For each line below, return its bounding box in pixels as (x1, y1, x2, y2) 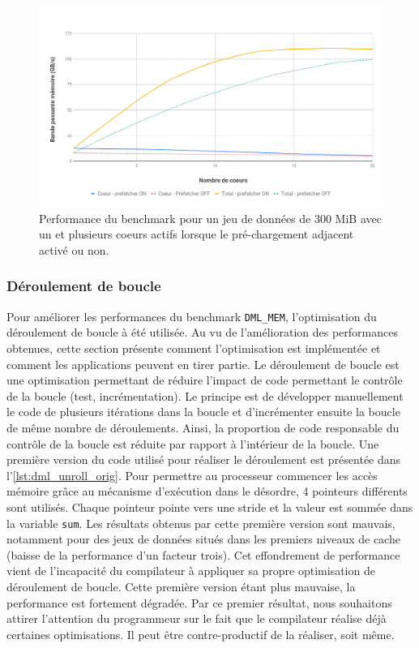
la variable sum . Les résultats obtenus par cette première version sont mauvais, (6, 514, 395, 531)
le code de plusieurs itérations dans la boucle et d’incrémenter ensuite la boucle (6, 403, 400, 420)
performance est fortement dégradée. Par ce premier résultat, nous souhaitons (6, 594, 392, 611)
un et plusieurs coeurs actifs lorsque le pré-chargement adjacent (39, 225, 354, 242)
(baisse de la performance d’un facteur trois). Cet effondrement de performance (6, 546, 400, 563)
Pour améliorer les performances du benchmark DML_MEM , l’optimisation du (6, 307, 377, 324)
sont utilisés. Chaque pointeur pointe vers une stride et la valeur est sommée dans (6, 498, 413, 515)
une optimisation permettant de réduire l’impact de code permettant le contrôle (6, 371, 403, 388)
